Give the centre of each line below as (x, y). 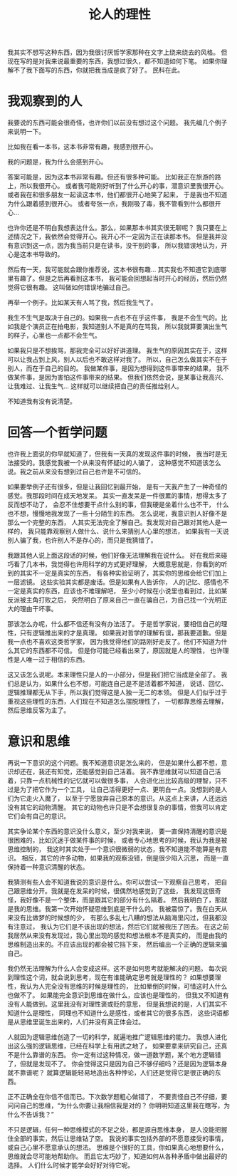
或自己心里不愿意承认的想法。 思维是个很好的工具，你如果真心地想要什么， (117, 1147)
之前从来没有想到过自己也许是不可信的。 (85, 472)
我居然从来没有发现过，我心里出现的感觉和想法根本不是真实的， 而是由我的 (117, 935)
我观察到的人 (45, 102)
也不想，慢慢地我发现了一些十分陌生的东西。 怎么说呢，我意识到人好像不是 (117, 514)
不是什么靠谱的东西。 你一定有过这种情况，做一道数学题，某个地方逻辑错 (114, 1055)
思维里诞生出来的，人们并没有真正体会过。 (82, 1022)
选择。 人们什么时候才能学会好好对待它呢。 (70, 1165)
